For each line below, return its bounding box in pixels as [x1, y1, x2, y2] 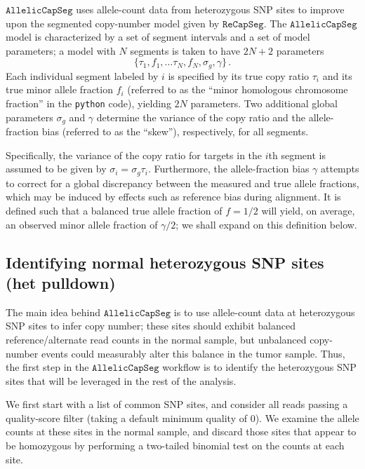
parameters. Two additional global [190, 96, 338, 111]
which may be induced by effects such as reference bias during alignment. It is [6, 189, 341, 204]
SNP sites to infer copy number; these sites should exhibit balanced [6, 318, 296, 333]
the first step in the [6, 360, 89, 374]
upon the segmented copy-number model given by [6, 15, 220, 30]
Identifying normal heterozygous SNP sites [6, 251, 324, 273]
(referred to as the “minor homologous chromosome [127, 82, 348, 97]
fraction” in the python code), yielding [6, 96, 171, 111]
